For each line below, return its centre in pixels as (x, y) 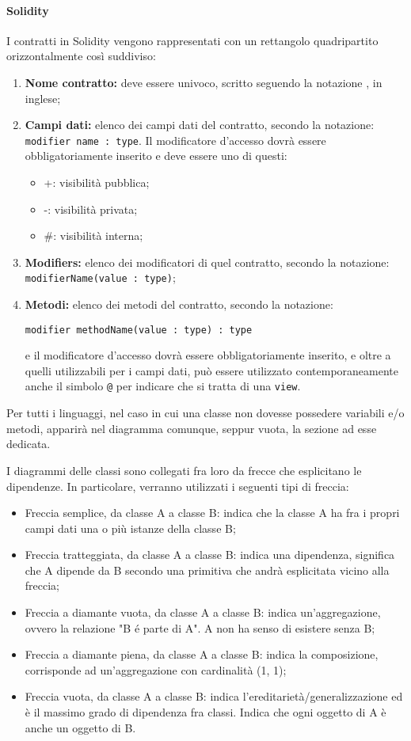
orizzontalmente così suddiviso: (81, 56)
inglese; (43, 98)
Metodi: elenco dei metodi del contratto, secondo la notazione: (179, 304)
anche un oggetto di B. (80, 727)
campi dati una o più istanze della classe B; (130, 528)
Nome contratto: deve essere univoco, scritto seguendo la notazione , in (204, 82)
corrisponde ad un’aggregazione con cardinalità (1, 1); (156, 669)
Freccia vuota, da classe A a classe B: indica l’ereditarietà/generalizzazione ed (214, 696)
